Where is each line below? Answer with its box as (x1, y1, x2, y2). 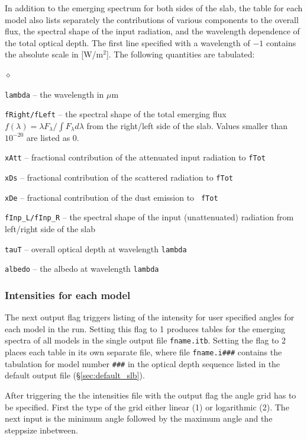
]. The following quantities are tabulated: (106, 48, 255, 60)
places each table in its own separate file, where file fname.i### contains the (5, 346, 282, 358)
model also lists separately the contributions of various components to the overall (5, 13, 299, 25)
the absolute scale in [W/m (5, 48, 104, 60)
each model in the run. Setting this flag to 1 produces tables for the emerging (5, 322, 286, 335)
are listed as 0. (26, 131, 79, 143)
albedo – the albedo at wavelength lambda (5, 262, 159, 275)
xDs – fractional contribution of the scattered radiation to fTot (5, 171, 233, 184)
